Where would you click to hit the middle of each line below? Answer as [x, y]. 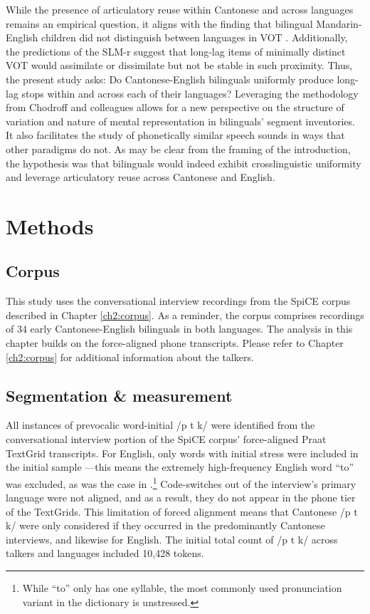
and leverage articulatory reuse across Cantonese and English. [141, 177]
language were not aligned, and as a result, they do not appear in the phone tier [181, 498]
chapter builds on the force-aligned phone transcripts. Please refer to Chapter [175, 343]
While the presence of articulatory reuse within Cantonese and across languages [180, 9]
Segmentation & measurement [119, 395]
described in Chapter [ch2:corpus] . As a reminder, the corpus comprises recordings [185, 314]
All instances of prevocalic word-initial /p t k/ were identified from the [160, 425]
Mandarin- [339, 23]
